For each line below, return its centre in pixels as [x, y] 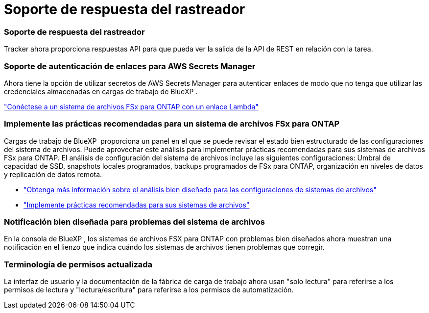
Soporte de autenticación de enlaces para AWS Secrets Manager [130, 66]
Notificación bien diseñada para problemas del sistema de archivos [134, 222]
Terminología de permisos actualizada [78, 264]
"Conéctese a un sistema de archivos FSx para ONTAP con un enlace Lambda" [131, 106]
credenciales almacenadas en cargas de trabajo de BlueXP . [101, 91]
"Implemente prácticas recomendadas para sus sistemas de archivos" [137, 205]
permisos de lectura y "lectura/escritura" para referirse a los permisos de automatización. [149, 290]
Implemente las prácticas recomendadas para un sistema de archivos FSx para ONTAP [172, 124]
